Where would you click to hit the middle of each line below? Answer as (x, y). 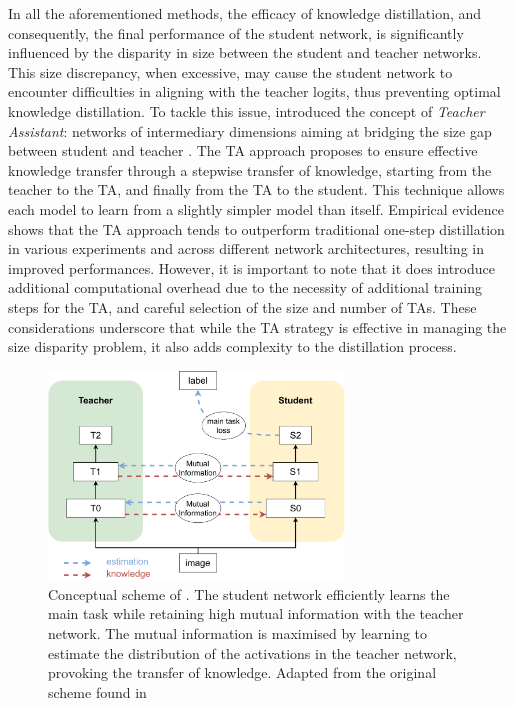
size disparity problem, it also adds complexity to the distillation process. (232, 346)
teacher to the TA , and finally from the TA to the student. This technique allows (256, 189)
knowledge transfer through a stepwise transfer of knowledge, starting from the (250, 169)
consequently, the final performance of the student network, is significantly (236, 32)
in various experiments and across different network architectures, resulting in (246, 248)
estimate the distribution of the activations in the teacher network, (252, 652)
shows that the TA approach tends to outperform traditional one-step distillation (256, 228)
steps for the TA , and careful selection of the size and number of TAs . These (242, 306)
